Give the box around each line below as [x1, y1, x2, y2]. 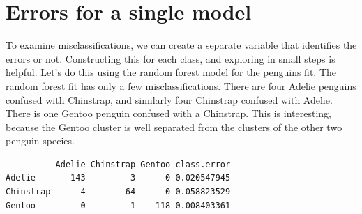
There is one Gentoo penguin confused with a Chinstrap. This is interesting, [6, 106, 331, 121]
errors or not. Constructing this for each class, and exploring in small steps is [6, 51, 335, 66]
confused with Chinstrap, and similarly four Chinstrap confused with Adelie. [6, 92, 333, 107]
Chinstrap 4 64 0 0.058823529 [6, 187, 231, 197]
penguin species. [6, 133, 75, 148]
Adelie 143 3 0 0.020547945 [6, 173, 231, 183]
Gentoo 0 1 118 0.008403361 [6, 200, 231, 211]
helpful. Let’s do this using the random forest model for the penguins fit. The [6, 65, 337, 79]
